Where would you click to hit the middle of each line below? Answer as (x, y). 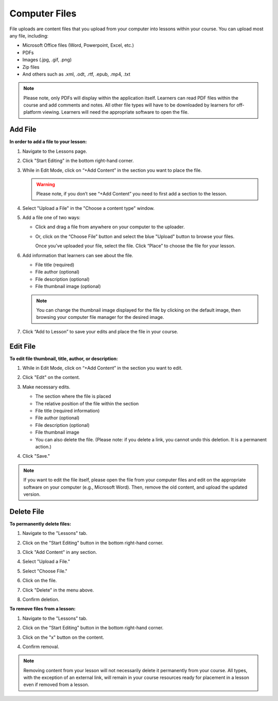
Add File (23, 129)
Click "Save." (36, 456)
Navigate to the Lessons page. (55, 151)
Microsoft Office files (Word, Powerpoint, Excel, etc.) (78, 45)
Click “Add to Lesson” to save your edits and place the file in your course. (100, 331)
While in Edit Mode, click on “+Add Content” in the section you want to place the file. (112, 170)
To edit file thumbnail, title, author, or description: (64, 358)
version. (32, 494)
